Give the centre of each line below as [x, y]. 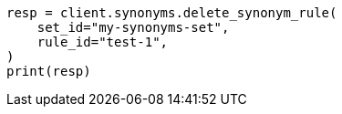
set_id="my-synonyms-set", [133, 27]
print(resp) [49, 71]
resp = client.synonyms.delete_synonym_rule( [172, 13]
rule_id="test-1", [103, 42]
